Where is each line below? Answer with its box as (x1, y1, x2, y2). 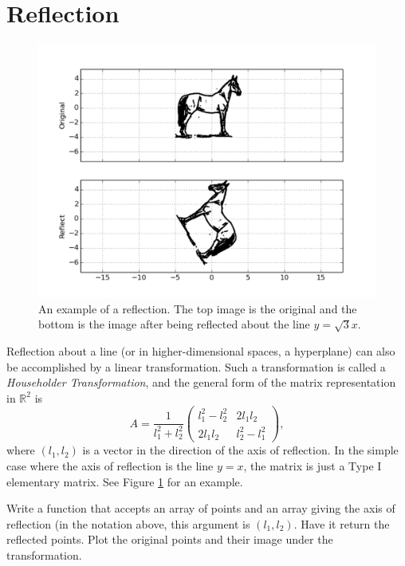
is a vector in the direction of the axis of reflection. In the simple (82, 442, 399, 458)
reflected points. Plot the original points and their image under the (6, 531, 333, 548)
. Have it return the (293, 515, 390, 532)
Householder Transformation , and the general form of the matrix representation (6, 374, 396, 391)
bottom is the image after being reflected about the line (38, 316, 310, 332)
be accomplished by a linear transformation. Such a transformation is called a (6, 358, 386, 375)
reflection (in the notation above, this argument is (6, 515, 250, 532)
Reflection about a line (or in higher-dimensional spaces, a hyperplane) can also (6, 342, 395, 359)
